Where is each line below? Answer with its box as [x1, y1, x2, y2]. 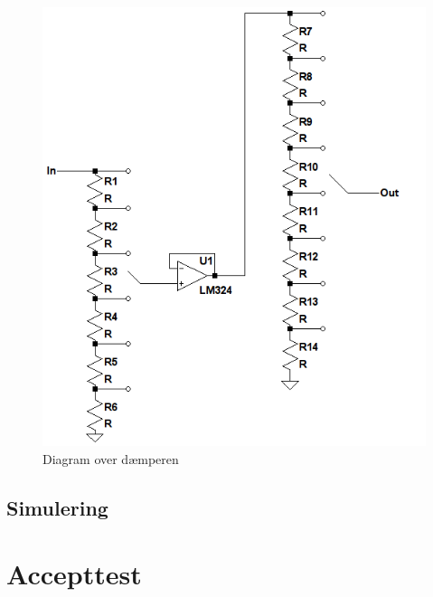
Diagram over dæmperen [42, 449, 179, 468]
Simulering [6, 493, 108, 521]
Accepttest [6, 555, 142, 592]
